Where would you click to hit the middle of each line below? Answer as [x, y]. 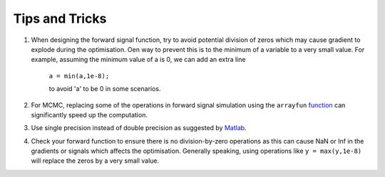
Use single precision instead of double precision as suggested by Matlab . [139, 128]
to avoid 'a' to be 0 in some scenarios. [105, 89]
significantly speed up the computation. [89, 114]
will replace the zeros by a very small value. [95, 161]
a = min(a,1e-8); [79, 76]
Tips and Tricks [60, 18]
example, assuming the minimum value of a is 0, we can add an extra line [138, 60]
